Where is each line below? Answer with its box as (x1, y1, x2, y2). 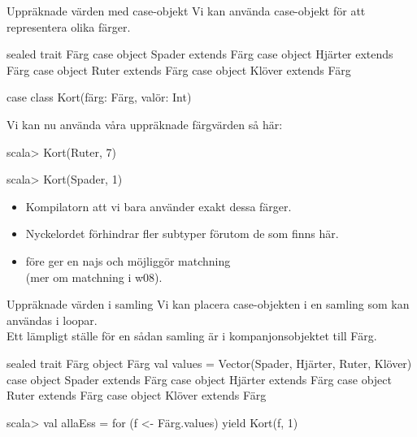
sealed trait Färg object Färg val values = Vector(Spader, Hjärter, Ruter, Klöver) (7, 354, 412, 371)
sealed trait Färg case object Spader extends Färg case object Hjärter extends (7, 45, 393, 63)
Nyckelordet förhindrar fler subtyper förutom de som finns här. (25, 225, 339, 242)
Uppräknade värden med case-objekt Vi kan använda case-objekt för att (7, 2, 366, 19)
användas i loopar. (7, 311, 98, 328)
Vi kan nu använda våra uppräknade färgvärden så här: (7, 115, 283, 132)
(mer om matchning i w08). (25, 268, 163, 285)
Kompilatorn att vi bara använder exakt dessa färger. (25, 197, 292, 214)
